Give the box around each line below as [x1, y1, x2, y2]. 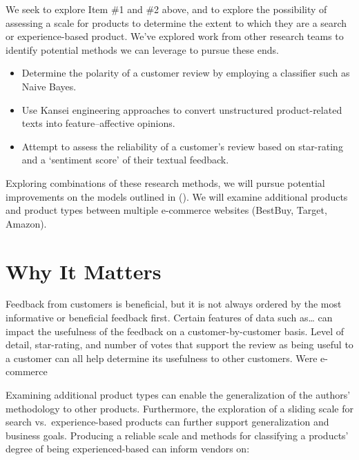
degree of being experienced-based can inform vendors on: [6, 441, 250, 456]
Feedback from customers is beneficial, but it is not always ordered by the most [6, 297, 342, 311]
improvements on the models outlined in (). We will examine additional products [6, 189, 348, 203]
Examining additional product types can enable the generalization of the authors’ [6, 388, 351, 401]
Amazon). [6, 216, 47, 230]
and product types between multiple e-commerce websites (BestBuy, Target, [6, 203, 327, 217]
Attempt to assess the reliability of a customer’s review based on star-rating [21, 139, 343, 153]
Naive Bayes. [21, 79, 77, 93]
